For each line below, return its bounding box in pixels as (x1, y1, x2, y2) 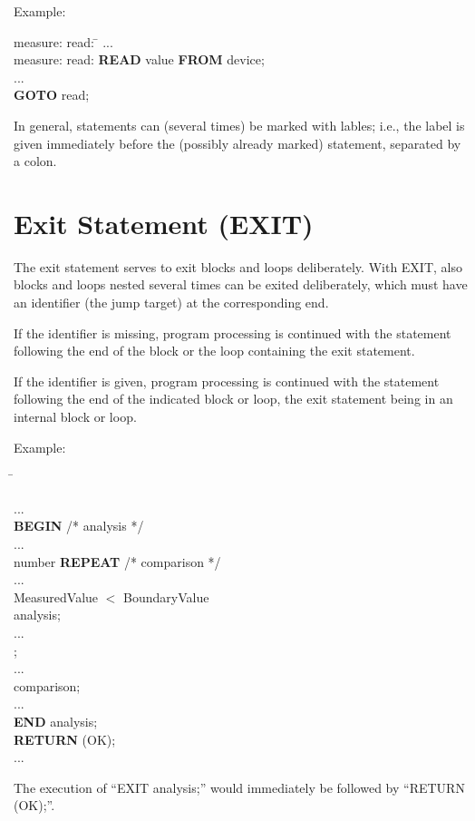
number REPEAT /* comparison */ (14, 552, 221, 571)
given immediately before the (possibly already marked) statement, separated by (14, 133, 461, 152)
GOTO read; (14, 85, 90, 104)
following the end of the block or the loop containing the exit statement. (14, 341, 415, 360)
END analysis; (14, 711, 98, 730)
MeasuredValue (14, 587, 99, 606)
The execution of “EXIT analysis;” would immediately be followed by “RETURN (14, 777, 465, 797)
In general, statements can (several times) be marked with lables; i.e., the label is (14, 115, 465, 134)
